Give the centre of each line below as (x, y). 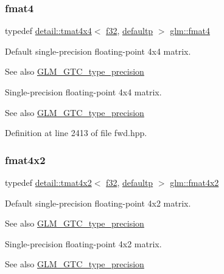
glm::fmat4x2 (194, 182)
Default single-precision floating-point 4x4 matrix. (98, 51)
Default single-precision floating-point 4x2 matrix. (98, 203)
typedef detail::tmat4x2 (48, 182)
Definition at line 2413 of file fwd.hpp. (76, 133)
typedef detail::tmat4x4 (48, 31)
